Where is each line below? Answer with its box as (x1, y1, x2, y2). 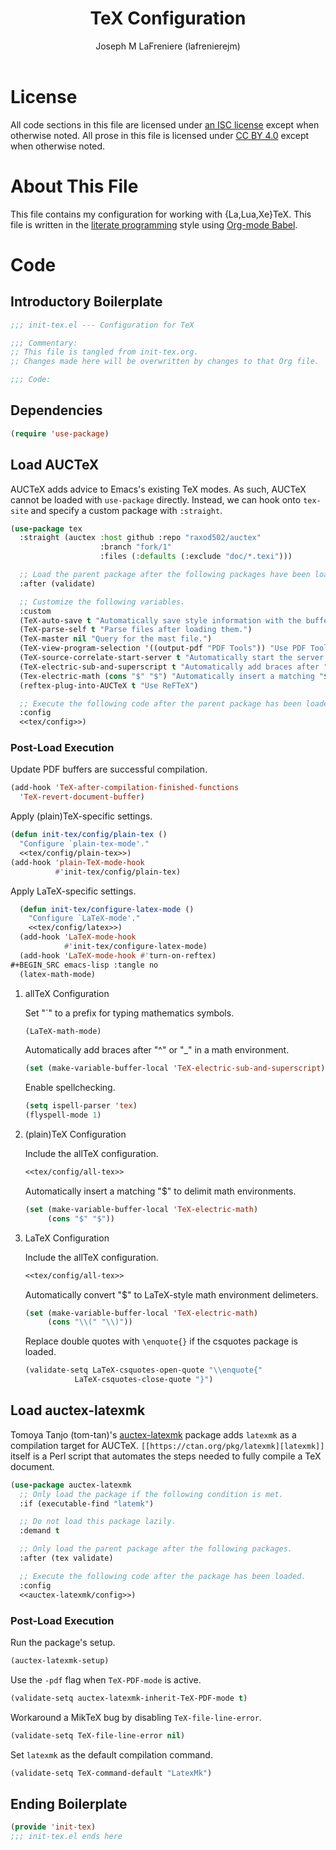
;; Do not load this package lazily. (19, 1517, 177, 1527)
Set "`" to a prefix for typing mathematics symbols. (24, 1007, 235, 1019)
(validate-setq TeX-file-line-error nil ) (10, 1730, 186, 1741)
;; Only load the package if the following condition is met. (19, 1489, 284, 1499)
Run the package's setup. (10, 1636, 116, 1648)
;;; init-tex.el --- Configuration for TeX (10, 320, 195, 330)
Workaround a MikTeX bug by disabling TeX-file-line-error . (10, 1711, 262, 1723)
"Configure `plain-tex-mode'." (19, 839, 150, 849)
